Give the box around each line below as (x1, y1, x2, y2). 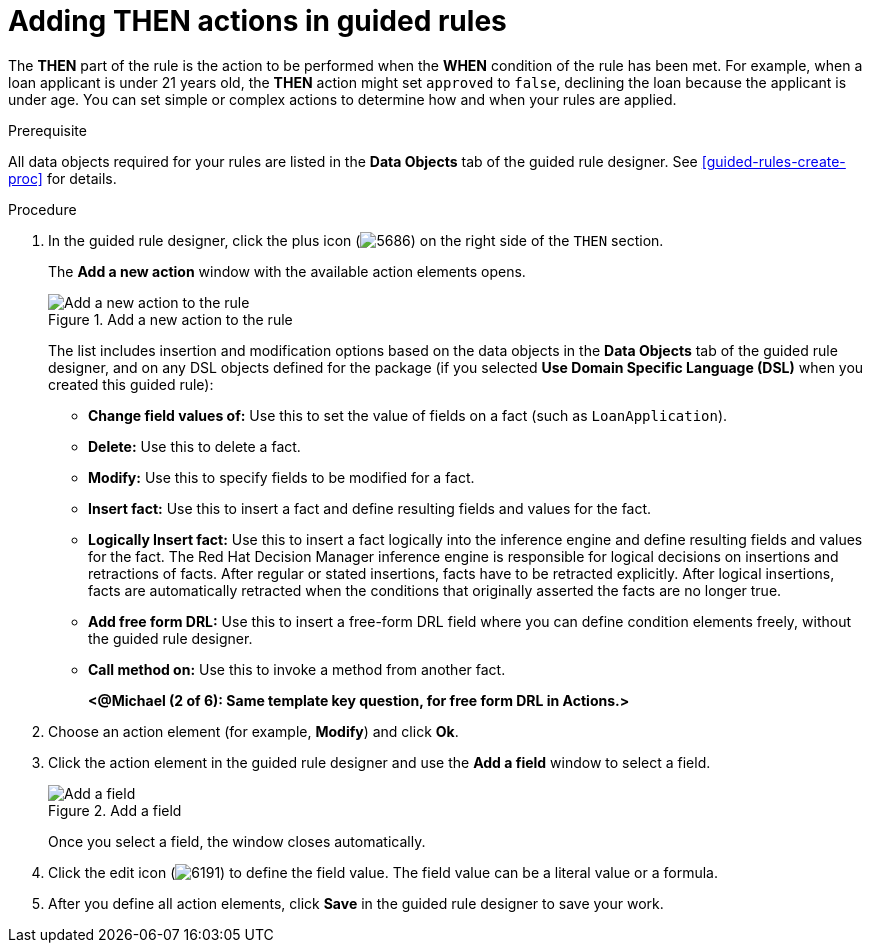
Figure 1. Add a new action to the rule (48, 310, 293, 328)
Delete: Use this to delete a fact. (88, 437, 301, 455)
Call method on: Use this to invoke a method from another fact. (88, 660, 506, 678)
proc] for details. (8, 169, 117, 187)
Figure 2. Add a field (48, 801, 182, 819)
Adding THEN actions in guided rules (8, 4, 507, 38)
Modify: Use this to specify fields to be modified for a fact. (88, 468, 475, 486)
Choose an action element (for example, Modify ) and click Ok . (48, 722, 459, 740)
